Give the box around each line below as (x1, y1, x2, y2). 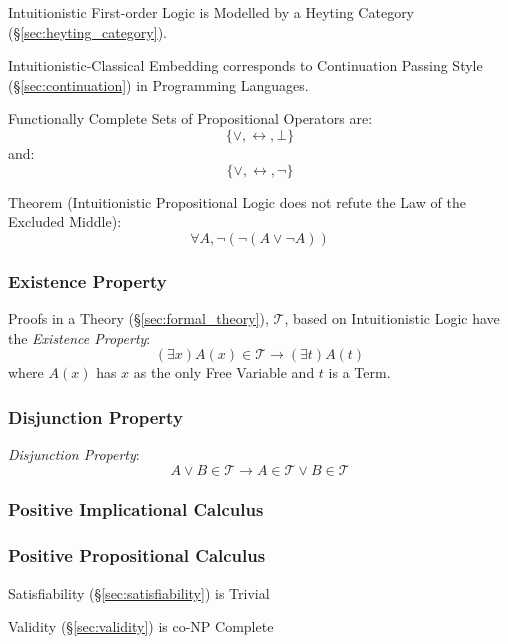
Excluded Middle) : (8, 211, 122, 232)
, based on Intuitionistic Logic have (284, 307, 500, 328)
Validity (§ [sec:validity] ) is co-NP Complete (8, 616, 274, 637)
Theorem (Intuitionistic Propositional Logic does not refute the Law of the (8, 191, 466, 212)
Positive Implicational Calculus (8, 497, 264, 522)
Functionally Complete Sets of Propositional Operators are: (8, 108, 373, 129)
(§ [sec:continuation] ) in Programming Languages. (8, 74, 309, 95)
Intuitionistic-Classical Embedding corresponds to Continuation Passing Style (8, 55, 483, 76)
